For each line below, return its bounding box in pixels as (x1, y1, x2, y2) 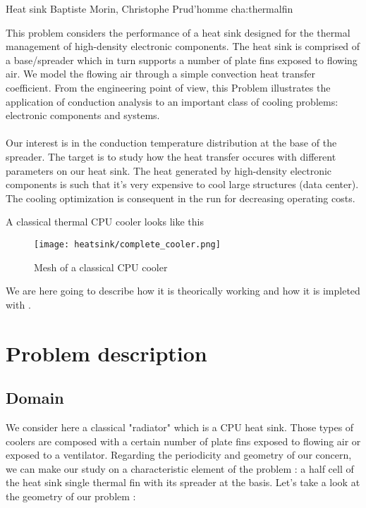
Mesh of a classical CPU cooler (34, 259, 168, 274)
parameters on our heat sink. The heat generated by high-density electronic (6, 163, 332, 178)
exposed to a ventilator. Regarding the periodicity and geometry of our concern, (6, 447, 352, 462)
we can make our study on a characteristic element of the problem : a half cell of (6, 461, 354, 476)
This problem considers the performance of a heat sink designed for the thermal (6, 25, 350, 39)
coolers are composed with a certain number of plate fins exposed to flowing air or (6, 433, 361, 448)
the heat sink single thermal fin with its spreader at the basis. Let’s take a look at (6, 475, 360, 490)
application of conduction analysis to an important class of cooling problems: (6, 94, 338, 109)
